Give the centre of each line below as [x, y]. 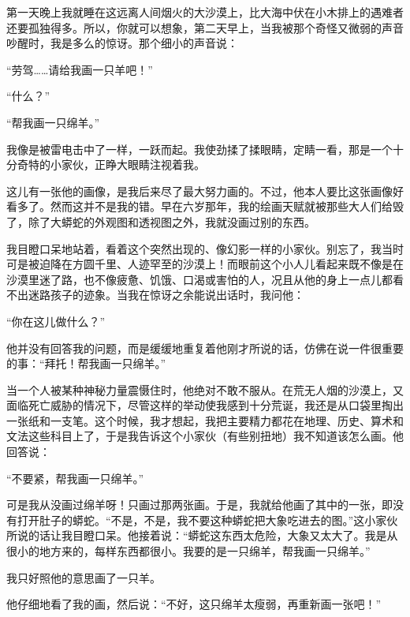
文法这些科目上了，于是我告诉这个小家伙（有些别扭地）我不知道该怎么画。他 [205, 436]
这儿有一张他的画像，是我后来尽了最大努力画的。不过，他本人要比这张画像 [199, 191]
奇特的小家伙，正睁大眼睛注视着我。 [111, 165]
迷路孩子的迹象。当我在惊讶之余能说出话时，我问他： [166, 295]
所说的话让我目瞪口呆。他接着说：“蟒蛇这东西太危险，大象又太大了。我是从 [202, 535]
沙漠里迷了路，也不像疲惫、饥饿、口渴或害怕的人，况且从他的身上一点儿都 [199, 279]
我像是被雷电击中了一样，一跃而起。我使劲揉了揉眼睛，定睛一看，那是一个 [199, 149]
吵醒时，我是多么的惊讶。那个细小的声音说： [122, 43]
